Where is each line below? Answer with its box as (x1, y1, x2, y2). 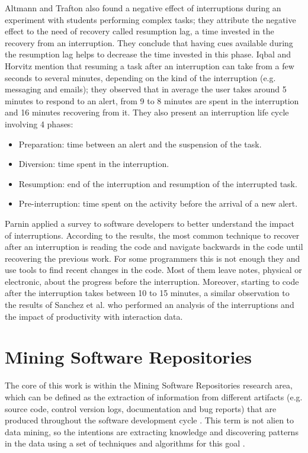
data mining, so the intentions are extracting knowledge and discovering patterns (5, 425, 299, 438)
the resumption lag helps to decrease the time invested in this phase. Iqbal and (5, 48, 291, 60)
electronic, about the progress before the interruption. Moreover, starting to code (5, 275, 299, 287)
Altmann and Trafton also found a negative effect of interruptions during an (5, 2, 281, 14)
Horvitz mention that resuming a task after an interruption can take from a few (5, 59, 294, 72)
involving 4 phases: (5, 117, 73, 130)
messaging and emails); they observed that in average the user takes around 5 (5, 83, 287, 95)
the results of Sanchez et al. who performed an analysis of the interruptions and (5, 298, 294, 311)
